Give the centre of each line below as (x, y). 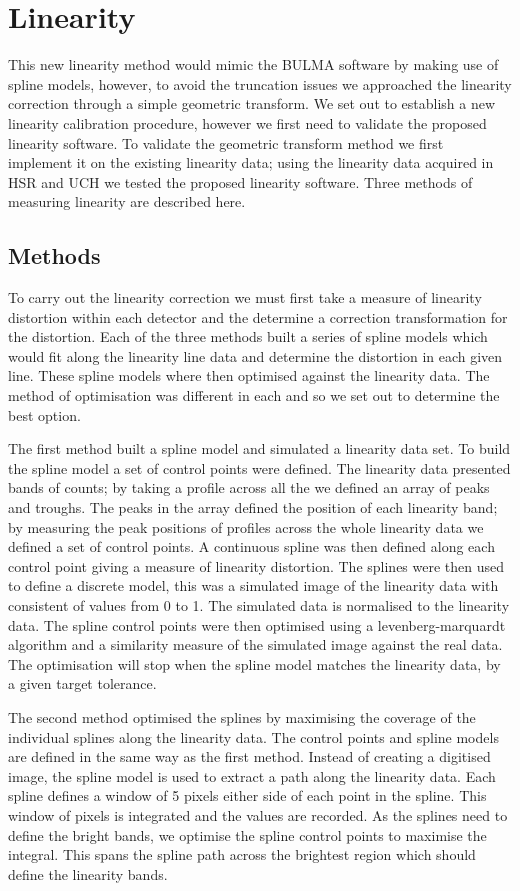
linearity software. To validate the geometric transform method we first (226, 142)
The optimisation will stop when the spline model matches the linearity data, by (254, 663)
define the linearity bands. (88, 873)
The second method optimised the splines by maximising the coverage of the (242, 716)
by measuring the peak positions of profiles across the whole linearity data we (246, 526)
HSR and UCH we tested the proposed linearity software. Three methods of (240, 181)
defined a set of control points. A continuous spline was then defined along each (251, 546)
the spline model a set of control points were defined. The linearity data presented (259, 467)
